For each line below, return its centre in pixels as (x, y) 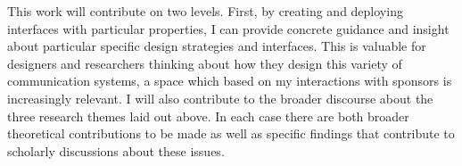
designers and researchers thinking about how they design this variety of (205, 63)
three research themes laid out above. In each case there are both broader (208, 116)
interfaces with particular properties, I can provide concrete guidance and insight (228, 28)
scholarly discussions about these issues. (116, 150)
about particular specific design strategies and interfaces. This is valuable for (217, 46)
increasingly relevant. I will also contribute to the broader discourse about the (220, 98)
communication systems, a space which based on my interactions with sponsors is (230, 81)
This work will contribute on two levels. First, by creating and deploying (205, 11)
